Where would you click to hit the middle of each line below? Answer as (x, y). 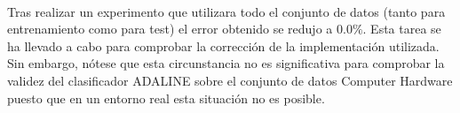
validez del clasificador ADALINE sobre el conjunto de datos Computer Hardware (230, 80)
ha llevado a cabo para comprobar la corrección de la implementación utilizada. (223, 45)
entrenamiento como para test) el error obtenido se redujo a (170, 29)
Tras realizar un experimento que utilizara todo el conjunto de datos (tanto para (226, 11)
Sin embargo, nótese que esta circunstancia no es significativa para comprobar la (226, 63)
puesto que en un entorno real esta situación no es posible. (166, 98)
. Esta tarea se (402, 29)
